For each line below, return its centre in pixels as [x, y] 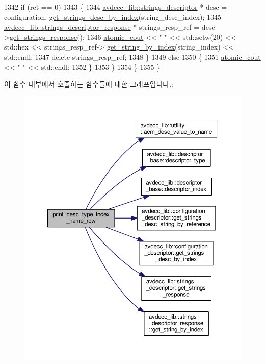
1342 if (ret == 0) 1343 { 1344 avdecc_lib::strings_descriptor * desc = [116, 7]
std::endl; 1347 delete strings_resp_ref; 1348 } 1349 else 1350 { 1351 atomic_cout [132, 56]
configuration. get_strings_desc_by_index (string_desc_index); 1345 [113, 17]
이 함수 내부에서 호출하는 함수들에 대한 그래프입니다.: [89, 84]
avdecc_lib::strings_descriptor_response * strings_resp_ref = [102, 27]
